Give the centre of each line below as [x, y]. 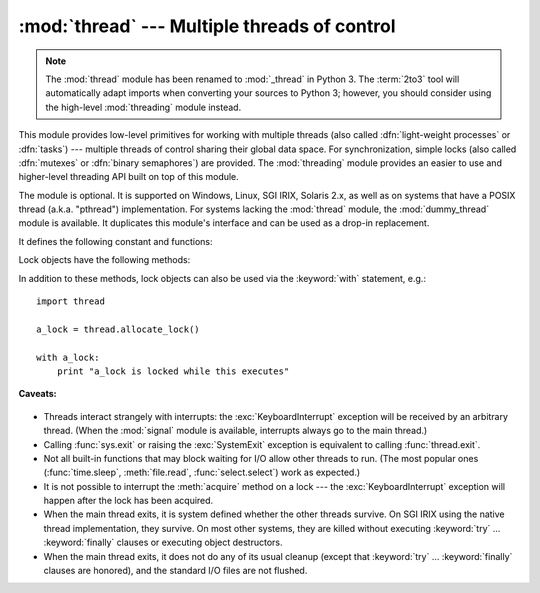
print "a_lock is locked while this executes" [173, 371]
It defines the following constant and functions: [116, 241]
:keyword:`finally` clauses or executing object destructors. [163, 542]
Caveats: [37, 394]
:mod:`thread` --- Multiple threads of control [207, 26]
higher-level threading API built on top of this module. [128, 177]
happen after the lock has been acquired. [128, 501]
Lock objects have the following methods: [104, 260]
